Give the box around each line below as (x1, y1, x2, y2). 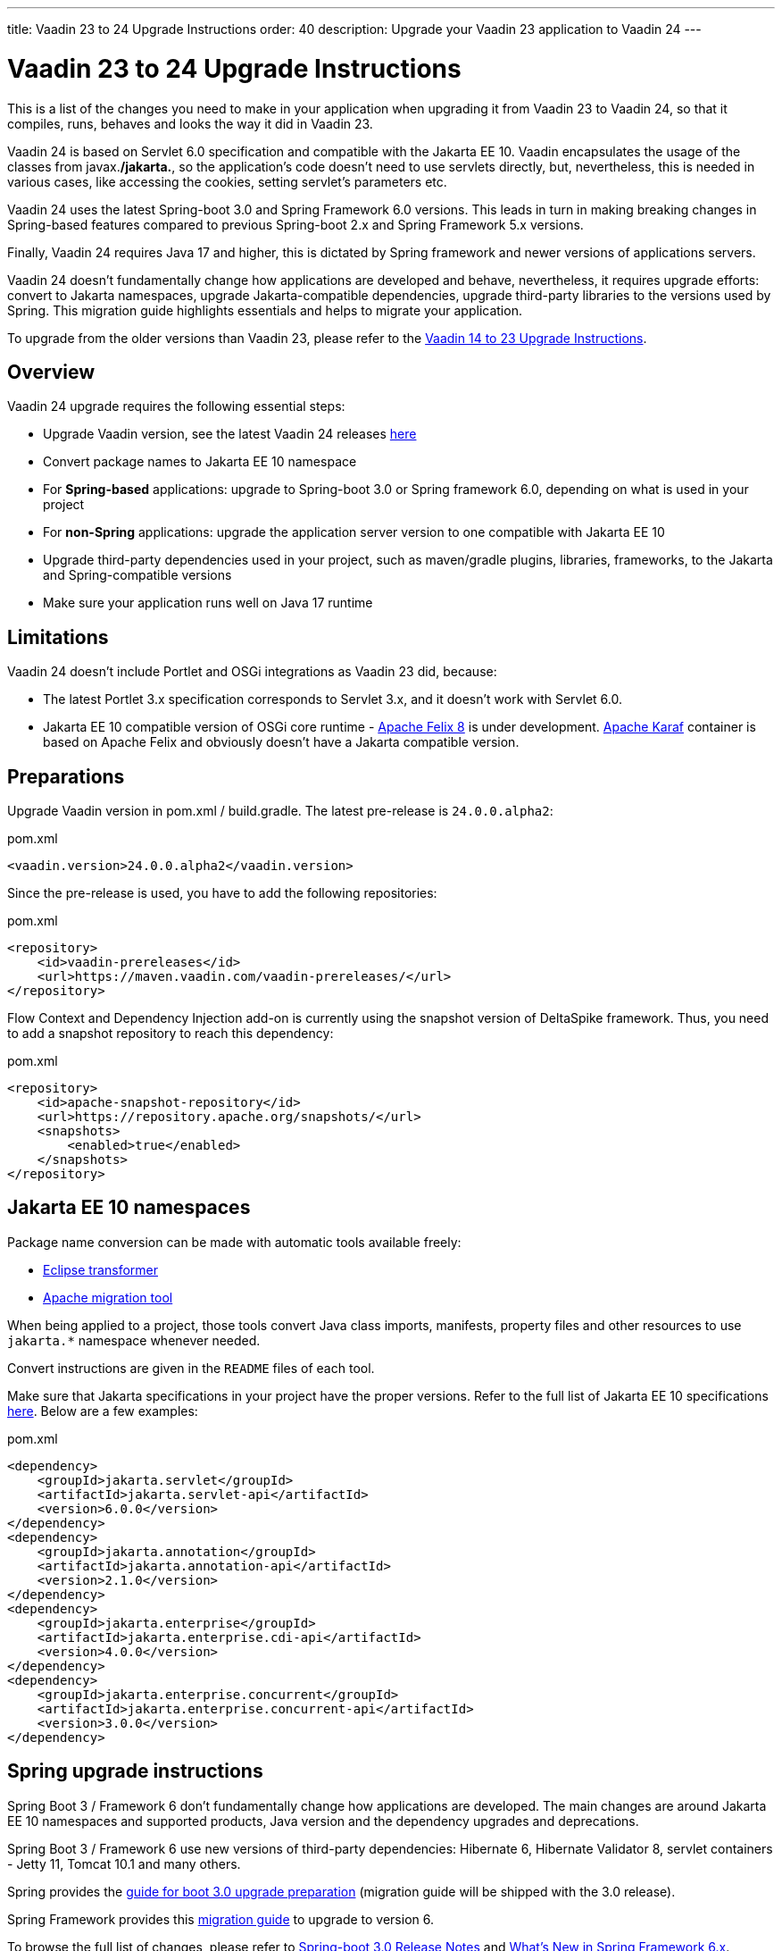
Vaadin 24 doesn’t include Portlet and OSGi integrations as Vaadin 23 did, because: (7, 664, 497, 680)
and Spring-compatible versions (43, 567, 232, 583)
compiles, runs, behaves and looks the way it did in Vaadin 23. (7, 115, 373, 131)
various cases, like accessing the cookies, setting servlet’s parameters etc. (7, 173, 447, 189)
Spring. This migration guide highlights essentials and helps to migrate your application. (7, 302, 522, 318)
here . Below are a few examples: (7, 1403, 198, 1419)
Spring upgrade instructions (7, 1760, 263, 1783)
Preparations (7, 765, 125, 788)
